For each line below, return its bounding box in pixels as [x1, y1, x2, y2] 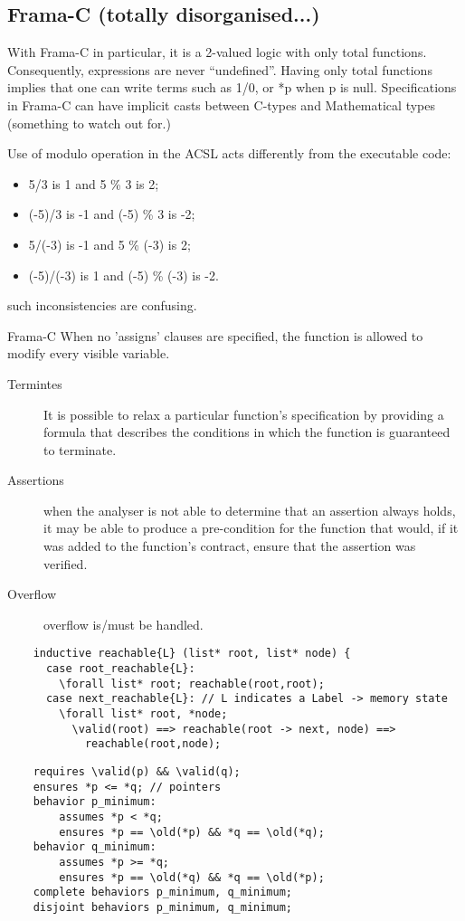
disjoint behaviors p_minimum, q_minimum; [33, 900, 292, 914]
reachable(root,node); [84, 737, 222, 751]
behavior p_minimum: [33, 795, 157, 809]
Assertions [7, 470, 64, 489]
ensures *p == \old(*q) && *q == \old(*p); [59, 870, 325, 884]
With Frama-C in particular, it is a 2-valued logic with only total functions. [7, 43, 427, 62]
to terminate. [43, 440, 117, 459]
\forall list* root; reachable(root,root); [59, 677, 325, 690]
